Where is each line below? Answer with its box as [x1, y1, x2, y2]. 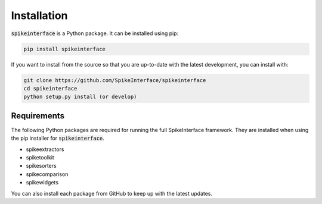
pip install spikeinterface [23, 45, 106, 52]
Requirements [11, 111, 65, 121]
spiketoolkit [26, 153, 55, 161]
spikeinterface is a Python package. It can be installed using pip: [11, 30, 179, 37]
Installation [11, 9, 68, 22]
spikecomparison [26, 170, 69, 178]
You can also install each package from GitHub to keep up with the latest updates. [11, 190, 213, 197]
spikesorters [26, 162, 57, 170]
